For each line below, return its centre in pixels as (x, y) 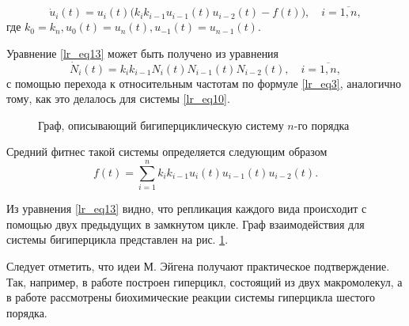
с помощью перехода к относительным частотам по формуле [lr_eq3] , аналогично (204, 83)
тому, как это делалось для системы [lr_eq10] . (118, 99)
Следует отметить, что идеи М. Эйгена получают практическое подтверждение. (198, 265)
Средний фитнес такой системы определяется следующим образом (167, 152)
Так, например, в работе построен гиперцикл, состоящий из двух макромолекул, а (204, 281)
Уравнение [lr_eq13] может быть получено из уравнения (143, 53)
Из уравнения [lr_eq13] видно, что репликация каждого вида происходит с (187, 208)
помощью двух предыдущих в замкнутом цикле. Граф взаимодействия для (186, 224)
